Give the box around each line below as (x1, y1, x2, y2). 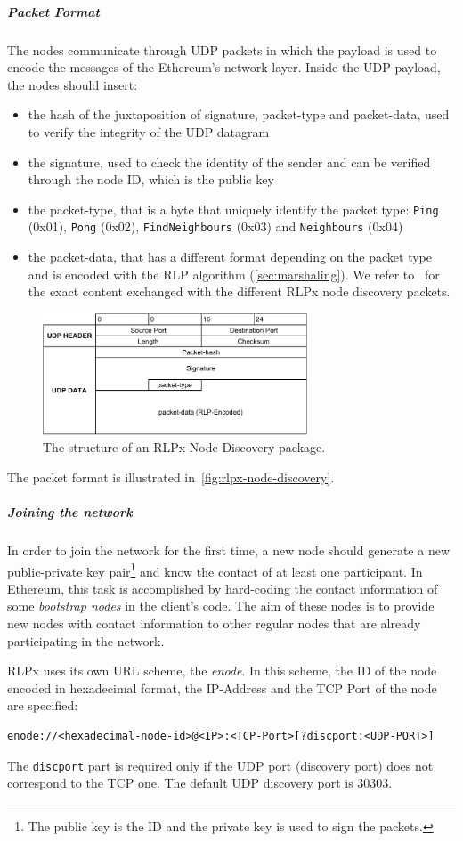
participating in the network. (7, 631, 165, 650)
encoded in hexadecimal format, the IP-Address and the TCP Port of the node (7, 678, 437, 697)
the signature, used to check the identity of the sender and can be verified (28, 152, 431, 171)
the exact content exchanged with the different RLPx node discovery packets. (28, 282, 451, 301)
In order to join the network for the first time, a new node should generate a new (7, 540, 450, 559)
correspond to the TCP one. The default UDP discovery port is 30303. (7, 773, 393, 792)
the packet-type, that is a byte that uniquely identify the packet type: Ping (28, 199, 439, 218)
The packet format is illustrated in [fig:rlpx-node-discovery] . (7, 467, 335, 486)
